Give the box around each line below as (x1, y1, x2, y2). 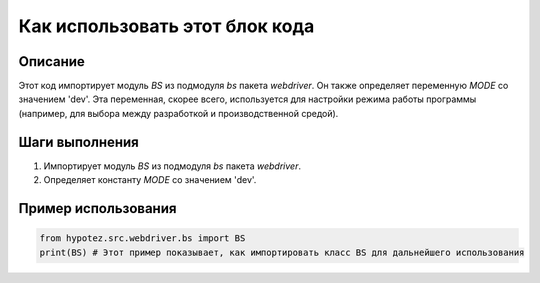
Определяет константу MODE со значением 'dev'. (43, 174, 257, 186)
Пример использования (18, 200, 177, 217)
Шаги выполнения (18, 133, 139, 150)
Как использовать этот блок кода (18, 15, 315, 37)
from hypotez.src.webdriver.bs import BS (39, 233, 246, 244)
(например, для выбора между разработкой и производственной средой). (18, 107, 339, 119)
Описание (18, 53, 85, 70)
